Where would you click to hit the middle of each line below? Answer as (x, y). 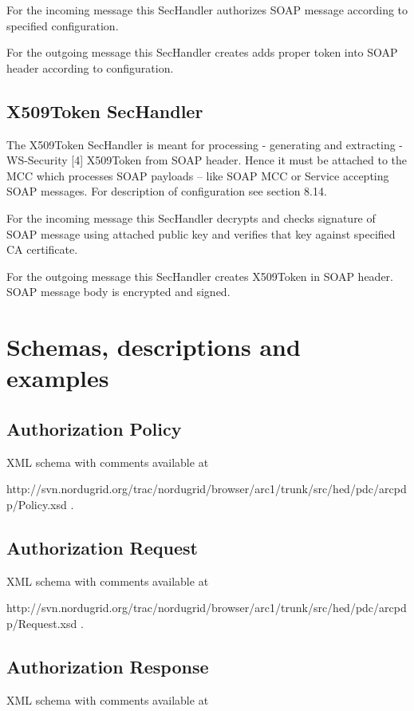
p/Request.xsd (42, 623)
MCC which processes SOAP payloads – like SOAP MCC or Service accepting (198, 175)
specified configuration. (63, 25)
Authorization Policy (94, 428)
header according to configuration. (90, 67)
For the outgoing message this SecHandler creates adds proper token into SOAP (202, 52)
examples (58, 378)
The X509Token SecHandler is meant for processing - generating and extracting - (205, 144)
